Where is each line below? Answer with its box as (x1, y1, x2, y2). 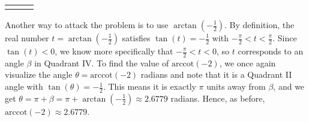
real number (5, 32, 49, 44)
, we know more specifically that (55, 45, 173, 57)
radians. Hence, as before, (170, 91, 265, 104)
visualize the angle (5, 68, 73, 81)
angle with (5, 80, 43, 93)
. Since (272, 32, 297, 44)
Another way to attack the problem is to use (5, 19, 169, 30)
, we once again (219, 56, 276, 69)
